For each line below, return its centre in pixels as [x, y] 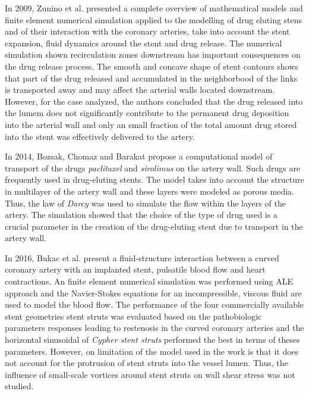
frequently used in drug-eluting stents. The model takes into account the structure [154, 179]
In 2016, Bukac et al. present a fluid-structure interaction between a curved [142, 257]
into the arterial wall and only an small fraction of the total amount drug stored [151, 124]
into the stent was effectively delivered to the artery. [100, 136]
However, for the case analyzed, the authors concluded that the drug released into [154, 101]
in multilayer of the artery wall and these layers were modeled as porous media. [150, 191]
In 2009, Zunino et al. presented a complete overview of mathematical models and [154, 8]
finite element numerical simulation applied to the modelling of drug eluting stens [154, 19]
